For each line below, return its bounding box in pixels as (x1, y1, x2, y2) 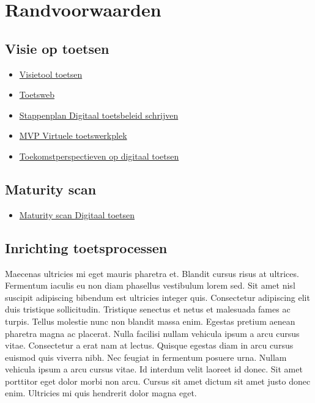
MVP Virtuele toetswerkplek (19, 129, 127, 142)
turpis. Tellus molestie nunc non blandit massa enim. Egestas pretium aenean (5, 314, 295, 327)
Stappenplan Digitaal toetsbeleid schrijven (19, 108, 179, 121)
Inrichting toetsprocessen (5, 238, 168, 257)
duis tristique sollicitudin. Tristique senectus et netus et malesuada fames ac (5, 303, 291, 316)
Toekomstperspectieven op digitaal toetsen (19, 149, 179, 162)
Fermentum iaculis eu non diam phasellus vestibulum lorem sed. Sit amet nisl (5, 279, 295, 292)
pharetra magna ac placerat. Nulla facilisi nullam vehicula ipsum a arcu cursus (5, 327, 300, 339)
